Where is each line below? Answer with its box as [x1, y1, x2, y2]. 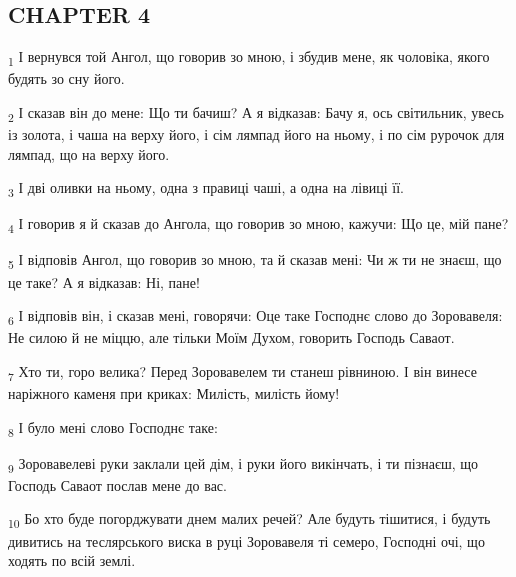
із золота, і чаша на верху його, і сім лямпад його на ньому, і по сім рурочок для [8, 124, 505, 145]
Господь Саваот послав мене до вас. [8, 474, 227, 495]
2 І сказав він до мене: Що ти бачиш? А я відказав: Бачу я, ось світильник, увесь [8, 101, 504, 125]
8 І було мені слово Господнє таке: [8, 416, 218, 440]
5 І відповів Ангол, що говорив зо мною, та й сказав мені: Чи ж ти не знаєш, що [8, 249, 502, 273]
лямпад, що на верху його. [8, 143, 170, 164]
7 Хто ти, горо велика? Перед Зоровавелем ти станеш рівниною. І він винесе [8, 360, 477, 384]
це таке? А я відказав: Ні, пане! [8, 271, 200, 292]
